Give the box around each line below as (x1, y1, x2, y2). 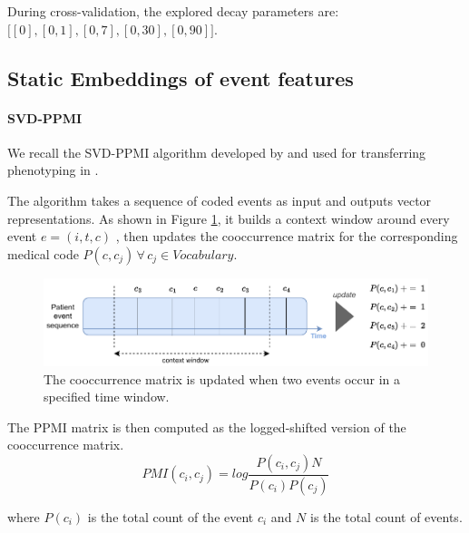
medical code (7, 244, 79, 263)
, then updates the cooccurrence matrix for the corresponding (115, 227, 458, 246)
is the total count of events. (310, 507, 463, 526)
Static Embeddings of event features (7, 63, 354, 92)
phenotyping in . (7, 160, 99, 179)
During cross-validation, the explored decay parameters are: (7, 2, 339, 20)
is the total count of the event (87, 507, 254, 526)
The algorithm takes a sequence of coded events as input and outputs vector (7, 190, 432, 209)
